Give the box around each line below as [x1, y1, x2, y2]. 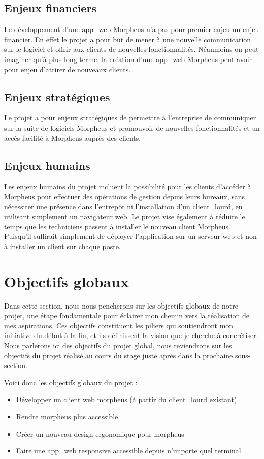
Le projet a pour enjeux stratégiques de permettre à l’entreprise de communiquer [4, 112, 256, 123]
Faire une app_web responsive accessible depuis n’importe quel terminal [16, 445, 241, 456]
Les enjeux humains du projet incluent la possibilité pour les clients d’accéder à [4, 181, 251, 192]
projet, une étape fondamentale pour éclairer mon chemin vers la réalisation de [4, 310, 249, 321]
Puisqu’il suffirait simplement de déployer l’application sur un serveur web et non [4, 231, 257, 241]
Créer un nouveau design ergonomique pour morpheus [16, 428, 184, 439]
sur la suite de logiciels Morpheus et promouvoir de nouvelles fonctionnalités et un [4, 122, 260, 133]
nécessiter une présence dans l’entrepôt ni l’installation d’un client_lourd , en [4, 201, 243, 211]
